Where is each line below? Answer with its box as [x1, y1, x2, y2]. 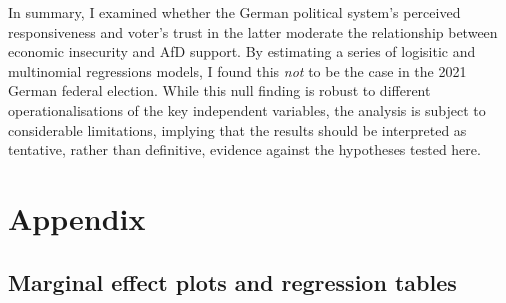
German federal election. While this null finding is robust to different [8, 80, 431, 101]
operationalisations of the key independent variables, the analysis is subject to [8, 99, 486, 120]
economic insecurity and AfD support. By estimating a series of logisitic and [8, 41, 476, 62]
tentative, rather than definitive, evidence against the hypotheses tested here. [8, 139, 481, 160]
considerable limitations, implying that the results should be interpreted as [8, 119, 467, 140]
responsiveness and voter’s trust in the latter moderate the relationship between [8, 21, 498, 42]
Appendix [8, 197, 146, 238]
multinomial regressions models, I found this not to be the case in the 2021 [8, 60, 467, 81]
